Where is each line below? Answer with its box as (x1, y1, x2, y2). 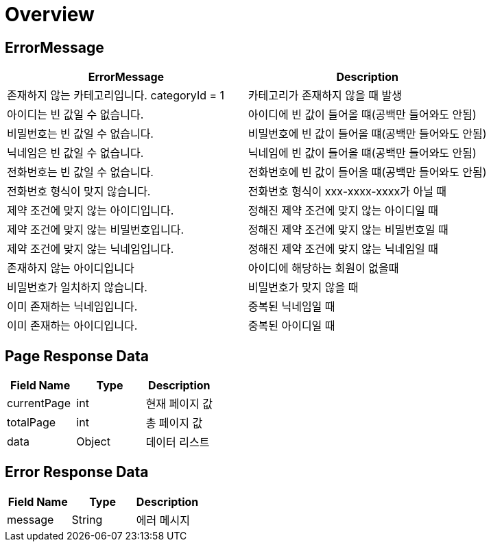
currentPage (7, 396, 71, 411)
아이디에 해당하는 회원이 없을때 (248, 261, 399, 276)
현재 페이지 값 (145, 397, 213, 411)
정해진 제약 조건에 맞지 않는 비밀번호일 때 (248, 223, 448, 237)
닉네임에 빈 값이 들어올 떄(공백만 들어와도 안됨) (248, 146, 477, 160)
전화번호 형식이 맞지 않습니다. (7, 184, 151, 199)
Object (76, 435, 110, 449)
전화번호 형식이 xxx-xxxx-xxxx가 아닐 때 (248, 184, 447, 199)
